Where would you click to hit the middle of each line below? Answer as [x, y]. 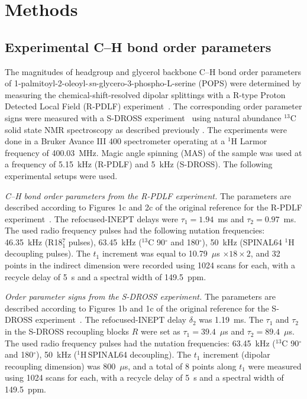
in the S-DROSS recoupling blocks [67, 331]
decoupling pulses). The [48, 253]
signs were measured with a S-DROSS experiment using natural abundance [143, 117]
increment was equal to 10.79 [155, 253]
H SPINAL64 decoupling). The [136, 354]
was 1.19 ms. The [231, 319]
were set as [161, 331]
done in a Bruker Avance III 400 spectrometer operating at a [115, 141]
